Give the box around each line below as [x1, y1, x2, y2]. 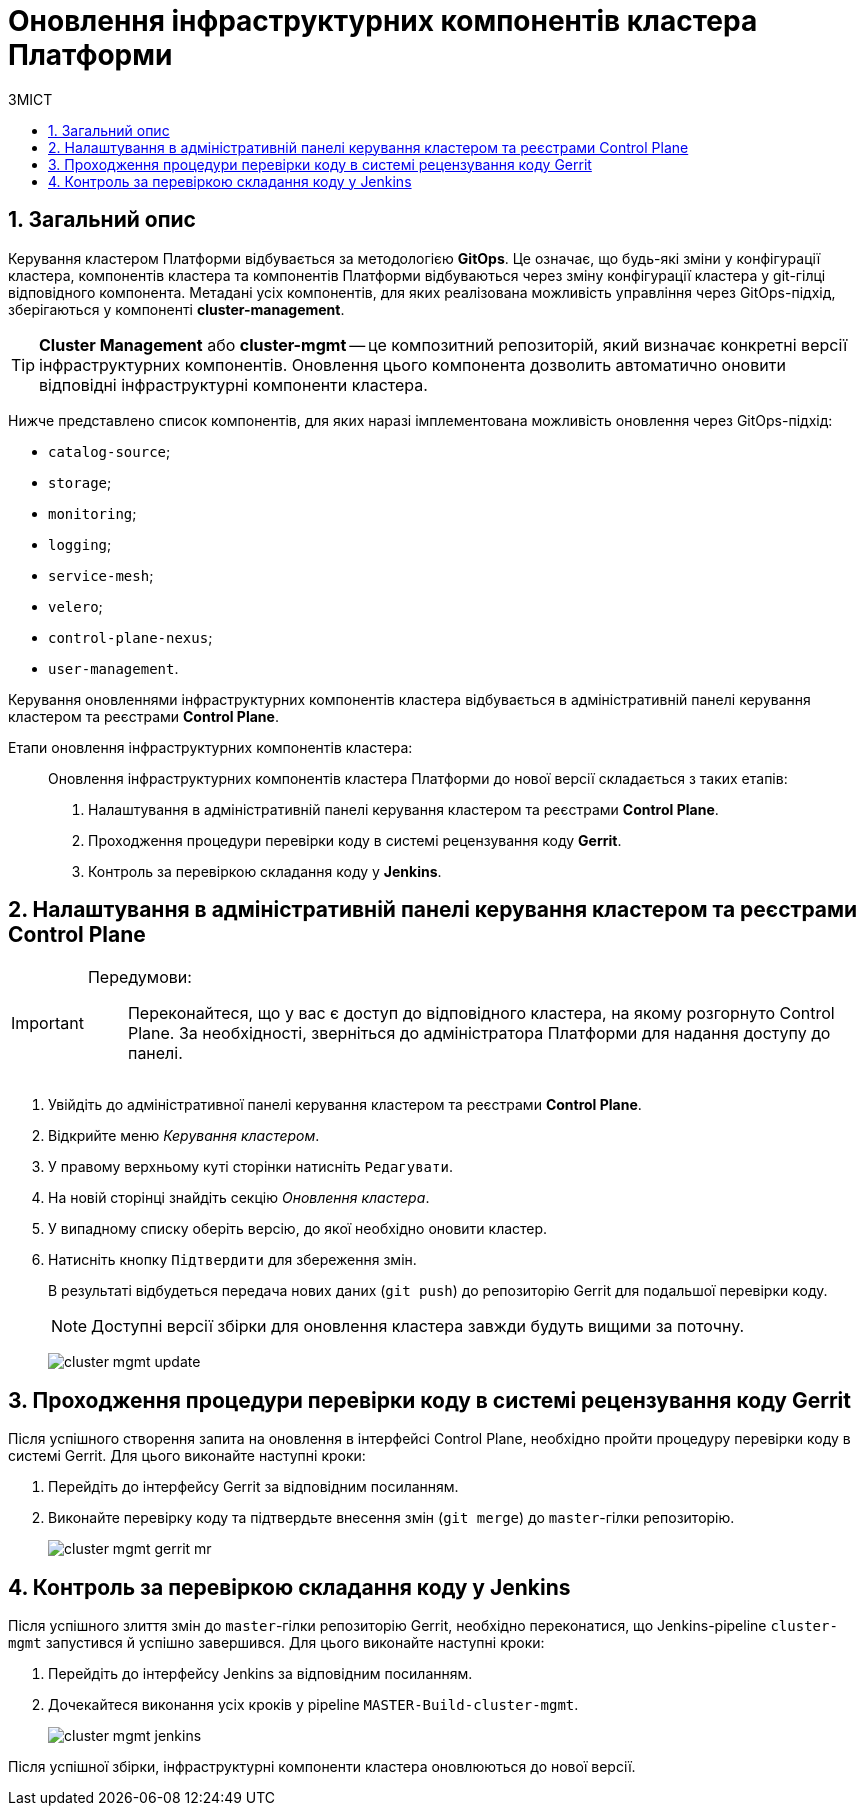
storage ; [48, 473, 112, 491]
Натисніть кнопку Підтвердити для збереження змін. [48, 1251, 417, 1269]
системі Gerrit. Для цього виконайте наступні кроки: [8, 1447, 366, 1465]
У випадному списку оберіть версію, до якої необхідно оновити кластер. [48, 1220, 548, 1238]
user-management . [48, 659, 179, 677]
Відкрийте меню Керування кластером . [48, 1127, 320, 1145]
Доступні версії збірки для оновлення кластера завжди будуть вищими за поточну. [91, 1316, 745, 1337]
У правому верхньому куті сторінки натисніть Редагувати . [48, 1158, 453, 1176]
